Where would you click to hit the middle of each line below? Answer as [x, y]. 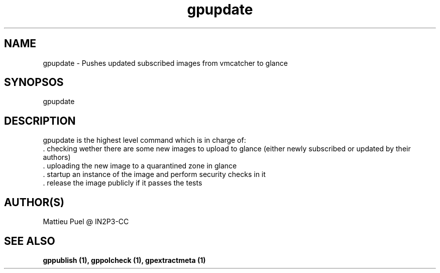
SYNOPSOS [34, 82]
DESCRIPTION [40, 121]
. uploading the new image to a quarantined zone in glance [140, 166]
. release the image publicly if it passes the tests [123, 183]
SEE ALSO [30, 241]
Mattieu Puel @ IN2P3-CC [86, 222]
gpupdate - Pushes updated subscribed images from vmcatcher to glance [165, 63]
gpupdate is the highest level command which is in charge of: [144, 140]
